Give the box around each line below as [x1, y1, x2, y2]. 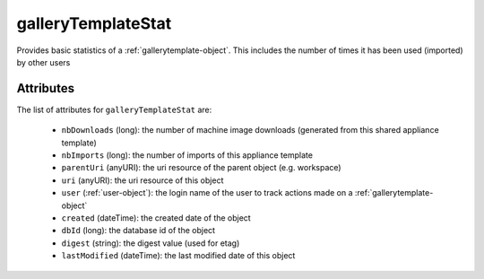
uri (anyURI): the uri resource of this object [61, 175, 224, 186]
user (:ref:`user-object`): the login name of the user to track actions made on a [61, 187, 353, 198]
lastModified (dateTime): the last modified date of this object [61, 250, 296, 261]
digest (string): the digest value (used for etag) [61, 238, 240, 248]
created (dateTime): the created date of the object [61, 212, 251, 223]
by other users [16, 57, 71, 67]
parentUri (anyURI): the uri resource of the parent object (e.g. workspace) [61, 162, 341, 173]
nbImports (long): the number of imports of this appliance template [61, 150, 314, 161]
